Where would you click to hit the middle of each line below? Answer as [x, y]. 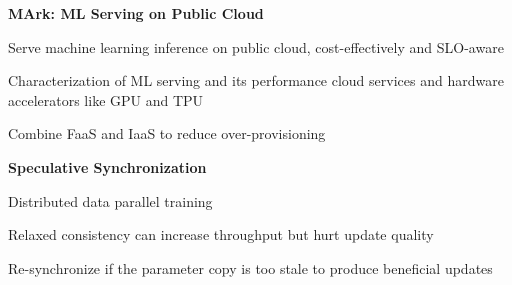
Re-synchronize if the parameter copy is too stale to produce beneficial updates [250, 267]
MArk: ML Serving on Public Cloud [136, 13]
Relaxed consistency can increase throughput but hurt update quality [221, 234]
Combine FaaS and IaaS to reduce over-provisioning [167, 133]
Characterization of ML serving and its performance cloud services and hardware [256, 80]
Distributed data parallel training [110, 200]
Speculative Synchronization [107, 166]
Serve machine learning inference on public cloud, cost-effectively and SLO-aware [256, 46]
